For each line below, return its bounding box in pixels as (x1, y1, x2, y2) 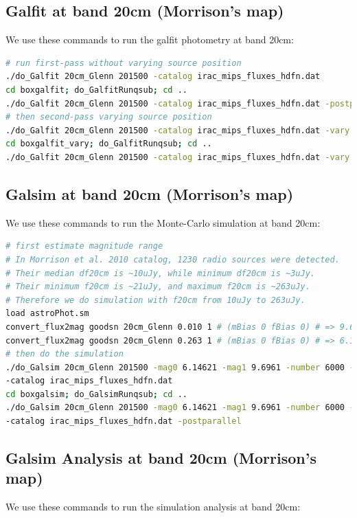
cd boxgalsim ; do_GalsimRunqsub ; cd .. (5, 389, 187, 399)
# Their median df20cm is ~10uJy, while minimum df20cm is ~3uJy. (5, 268, 316, 278)
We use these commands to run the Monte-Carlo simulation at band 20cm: (5, 215, 321, 229)
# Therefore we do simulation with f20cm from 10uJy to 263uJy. (5, 295, 306, 305)
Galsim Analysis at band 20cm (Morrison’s (5, 447, 316, 469)
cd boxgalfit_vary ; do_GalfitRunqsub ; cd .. (5, 139, 212, 149)
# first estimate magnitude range (5, 241, 163, 251)
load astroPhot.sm (5, 308, 89, 319)
